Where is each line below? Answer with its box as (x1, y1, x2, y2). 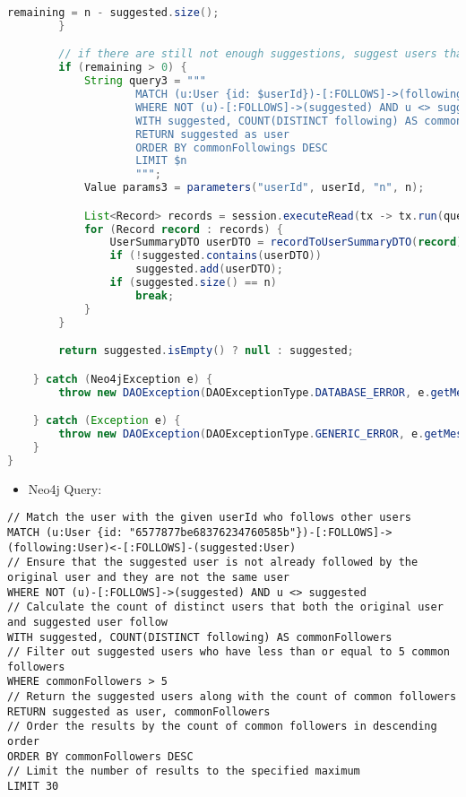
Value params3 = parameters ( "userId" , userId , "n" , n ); (83, 181, 425, 195)
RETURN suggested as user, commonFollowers (7, 705, 271, 718)
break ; (135, 289, 175, 302)
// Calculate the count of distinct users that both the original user (7, 601, 444, 614)
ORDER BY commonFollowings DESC (135, 141, 328, 154)
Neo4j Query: (28, 479, 102, 498)
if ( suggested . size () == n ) (109, 276, 277, 290)
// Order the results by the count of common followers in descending (7, 720, 437, 733)
